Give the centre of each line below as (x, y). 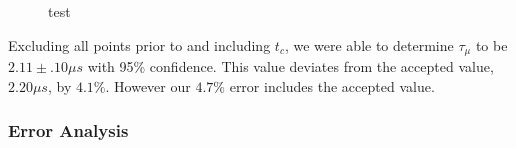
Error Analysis (68, 130)
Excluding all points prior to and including (139, 44)
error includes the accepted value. (332, 85)
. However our (148, 85)
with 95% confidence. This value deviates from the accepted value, (290, 66)
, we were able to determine (369, 44)
